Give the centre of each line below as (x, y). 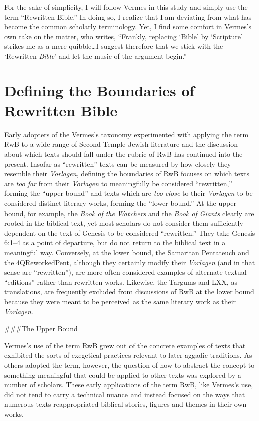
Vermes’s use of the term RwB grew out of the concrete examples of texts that (125, 345)
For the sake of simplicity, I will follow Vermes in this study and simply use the (126, 7)
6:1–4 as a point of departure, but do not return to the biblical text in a (115, 242)
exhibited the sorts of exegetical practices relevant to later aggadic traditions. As (128, 355)
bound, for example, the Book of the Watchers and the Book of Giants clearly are (129, 213)
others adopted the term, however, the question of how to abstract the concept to (129, 364)
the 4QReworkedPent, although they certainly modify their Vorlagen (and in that (130, 262)
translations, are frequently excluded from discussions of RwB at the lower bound (129, 292)
